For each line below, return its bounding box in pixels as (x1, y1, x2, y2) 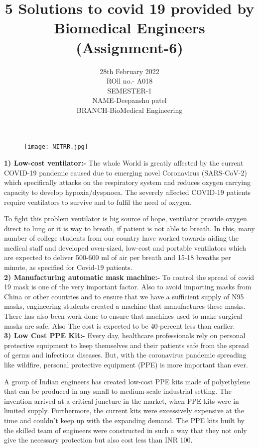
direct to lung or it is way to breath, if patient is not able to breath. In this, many (4, 223, 255, 233)
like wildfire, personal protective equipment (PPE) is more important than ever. (4, 359, 248, 369)
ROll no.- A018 (106, 76, 153, 86)
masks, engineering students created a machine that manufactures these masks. (4, 301, 246, 311)
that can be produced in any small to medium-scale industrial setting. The (4, 386, 232, 396)
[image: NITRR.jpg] (24, 143, 88, 151)
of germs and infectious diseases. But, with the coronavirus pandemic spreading (4, 350, 247, 360)
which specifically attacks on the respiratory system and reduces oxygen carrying (4, 177, 251, 187)
